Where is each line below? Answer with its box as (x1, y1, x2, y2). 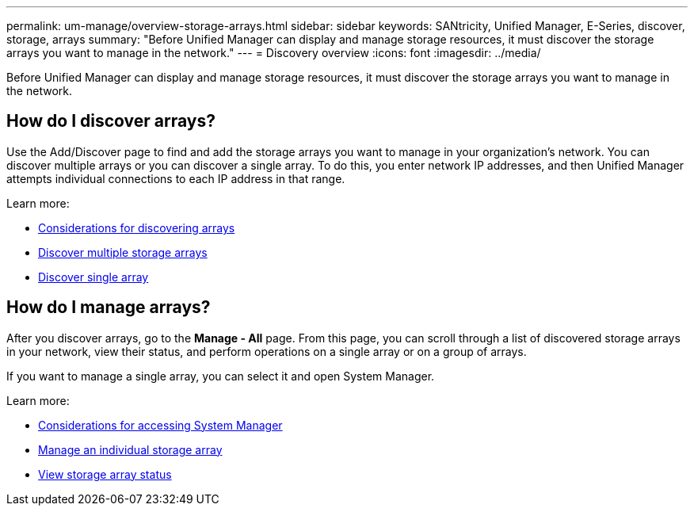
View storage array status (38, 467, 172, 481)
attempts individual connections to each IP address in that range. (6, 171, 345, 185)
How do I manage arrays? (6, 297, 211, 318)
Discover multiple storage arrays (38, 245, 208, 259)
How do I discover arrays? (6, 111, 216, 132)
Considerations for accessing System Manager (38, 418, 283, 432)
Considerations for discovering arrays (38, 220, 235, 235)
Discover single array (38, 269, 149, 284)
